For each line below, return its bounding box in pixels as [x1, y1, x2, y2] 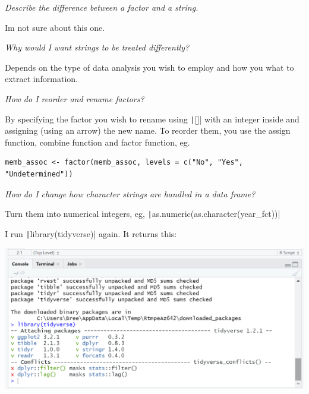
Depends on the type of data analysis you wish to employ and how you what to [5, 61, 294, 73]
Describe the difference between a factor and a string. [5, 1, 198, 13]
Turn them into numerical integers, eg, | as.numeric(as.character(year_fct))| [5, 207, 280, 220]
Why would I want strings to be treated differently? [5, 41, 190, 53]
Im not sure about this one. [5, 21, 105, 33]
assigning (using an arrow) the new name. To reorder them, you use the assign [5, 124, 291, 137]
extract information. [5, 73, 78, 85]
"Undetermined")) [5, 170, 73, 178]
